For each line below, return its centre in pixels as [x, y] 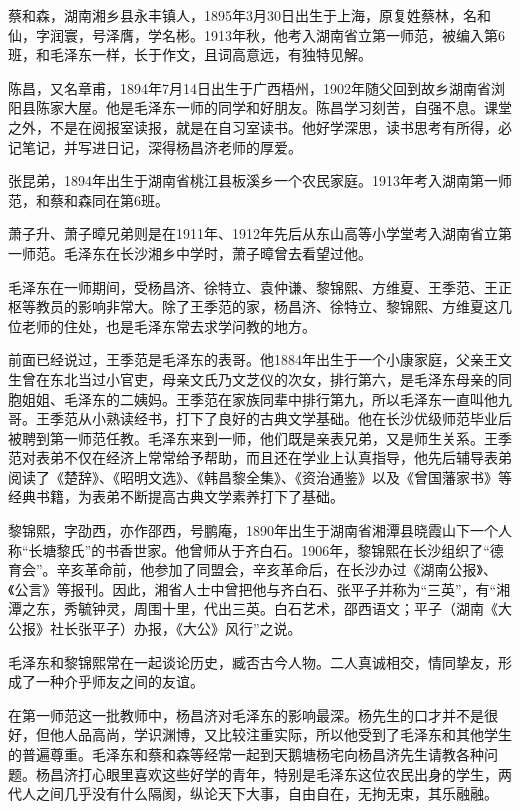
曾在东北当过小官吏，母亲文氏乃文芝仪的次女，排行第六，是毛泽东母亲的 [259, 378]
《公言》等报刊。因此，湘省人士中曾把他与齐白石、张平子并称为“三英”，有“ [252, 588]
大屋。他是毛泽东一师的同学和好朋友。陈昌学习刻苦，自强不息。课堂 [287, 107]
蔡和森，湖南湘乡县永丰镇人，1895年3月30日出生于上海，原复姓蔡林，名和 [249, 15]
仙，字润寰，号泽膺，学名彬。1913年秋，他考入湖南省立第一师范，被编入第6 [256, 34]
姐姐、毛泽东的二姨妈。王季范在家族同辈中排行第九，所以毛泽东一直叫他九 [266, 398]
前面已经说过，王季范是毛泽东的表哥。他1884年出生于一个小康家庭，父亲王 [253, 359]
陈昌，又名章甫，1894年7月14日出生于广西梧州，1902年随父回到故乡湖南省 [249, 87]
